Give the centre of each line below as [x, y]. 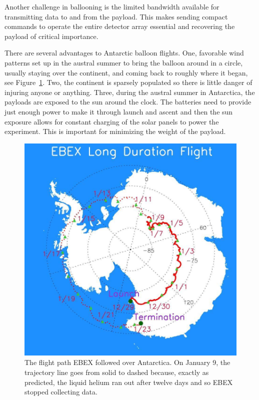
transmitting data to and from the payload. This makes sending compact [116, 16]
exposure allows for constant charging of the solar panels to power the [112, 121]
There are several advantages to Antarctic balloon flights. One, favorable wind [124, 53]
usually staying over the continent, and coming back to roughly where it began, [126, 72]
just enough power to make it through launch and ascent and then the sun [119, 111]
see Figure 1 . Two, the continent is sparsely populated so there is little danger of [128, 82]
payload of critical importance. [51, 36]
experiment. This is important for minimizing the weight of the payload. [115, 131]
